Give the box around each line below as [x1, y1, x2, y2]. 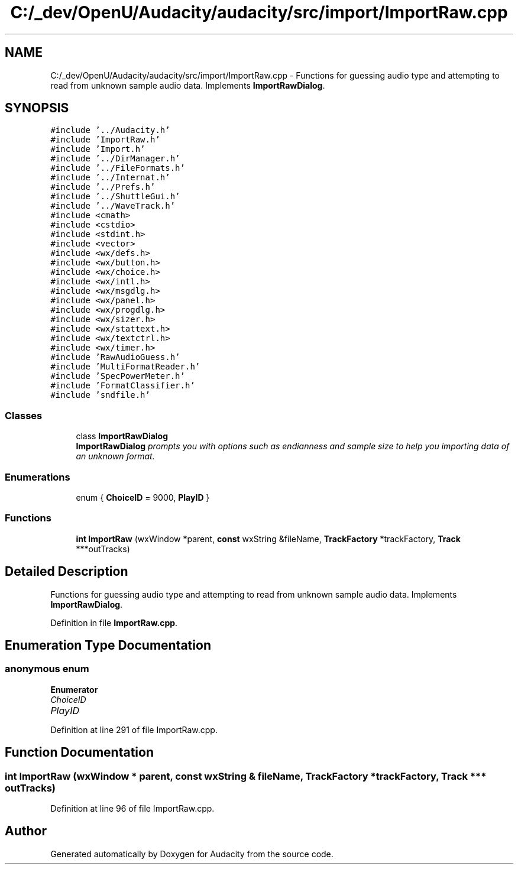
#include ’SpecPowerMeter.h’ [50, 371, 185, 381]
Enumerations [5, 471, 70, 483]
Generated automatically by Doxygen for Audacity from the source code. [50, 848, 334, 859]
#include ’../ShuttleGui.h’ [50, 192, 180, 202]
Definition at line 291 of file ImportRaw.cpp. [50, 724, 218, 735]
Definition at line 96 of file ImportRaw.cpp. [50, 803, 215, 813]
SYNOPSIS [5, 100, 69, 116]
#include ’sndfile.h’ [50, 390, 150, 400]
